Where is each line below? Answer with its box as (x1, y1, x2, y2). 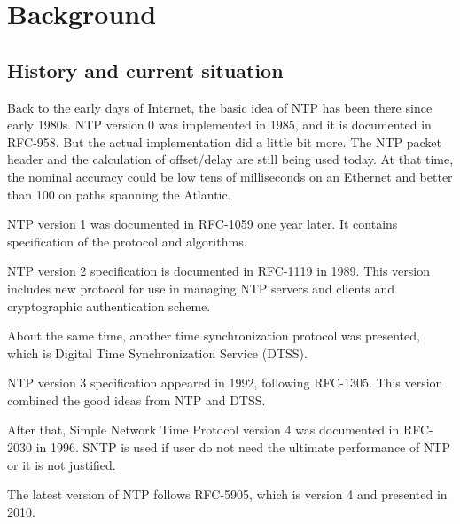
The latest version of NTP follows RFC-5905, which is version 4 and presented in (7, 485, 448, 504)
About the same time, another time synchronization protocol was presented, (7, 326, 420, 345)
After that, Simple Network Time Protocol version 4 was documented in (7, 420, 400, 439)
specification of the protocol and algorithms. (7, 231, 247, 250)
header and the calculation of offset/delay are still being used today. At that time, (7, 150, 454, 168)
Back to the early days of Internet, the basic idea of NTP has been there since (7, 98, 433, 116)
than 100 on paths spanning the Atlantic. (7, 184, 231, 203)
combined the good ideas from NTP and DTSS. (7, 390, 266, 409)
